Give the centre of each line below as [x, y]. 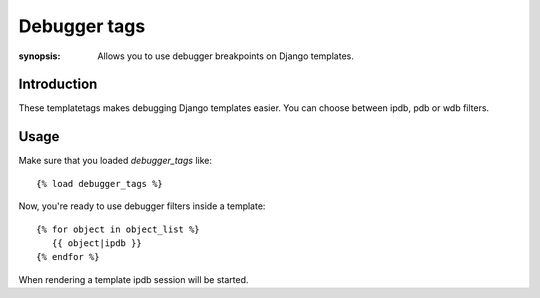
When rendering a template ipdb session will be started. [133, 279]
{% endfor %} [68, 257]
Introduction [58, 84]
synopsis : [39, 56]
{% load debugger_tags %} [100, 183]
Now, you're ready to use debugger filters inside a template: [142, 206]
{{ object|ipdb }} [96, 243]
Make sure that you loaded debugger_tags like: [115, 161]
